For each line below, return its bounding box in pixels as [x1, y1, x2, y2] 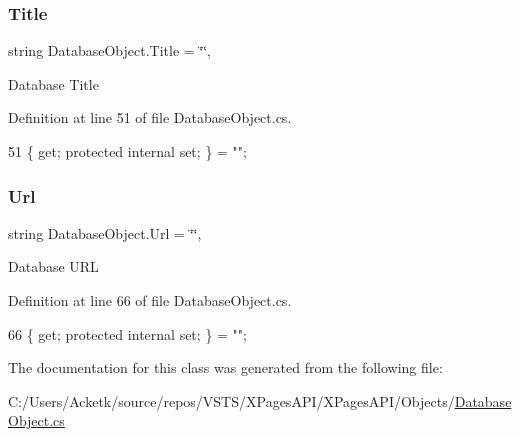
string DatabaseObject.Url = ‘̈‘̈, [8, 222, 202, 243]
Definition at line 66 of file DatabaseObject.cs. [8, 290, 292, 310]
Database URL [8, 256, 99, 277]
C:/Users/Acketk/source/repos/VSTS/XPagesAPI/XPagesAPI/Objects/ [8, 390, 455, 411]
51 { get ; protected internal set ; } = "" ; [8, 141, 247, 161]
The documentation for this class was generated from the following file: [8, 357, 443, 378]
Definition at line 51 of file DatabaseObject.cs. [8, 107, 292, 128]
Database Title [8, 73, 99, 94]
